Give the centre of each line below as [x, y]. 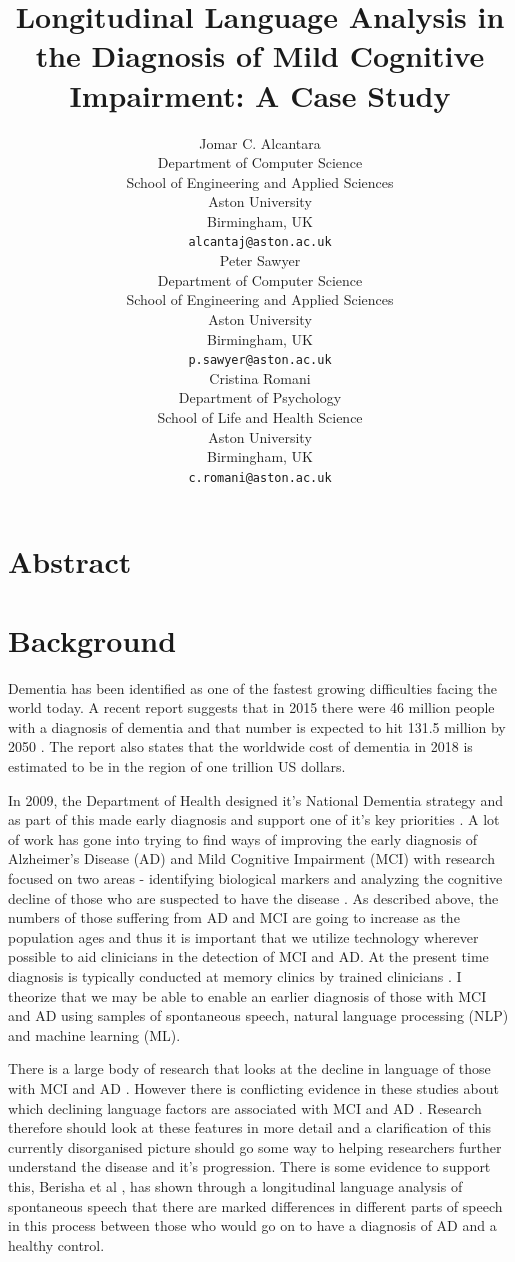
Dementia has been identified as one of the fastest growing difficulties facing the [253, 687]
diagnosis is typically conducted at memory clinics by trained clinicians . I [235, 976]
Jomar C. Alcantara [260, 142]
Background [92, 639]
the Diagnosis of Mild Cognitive [260, 55]
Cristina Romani [260, 377]
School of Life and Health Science [260, 416]
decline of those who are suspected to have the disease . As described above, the [253, 897]
